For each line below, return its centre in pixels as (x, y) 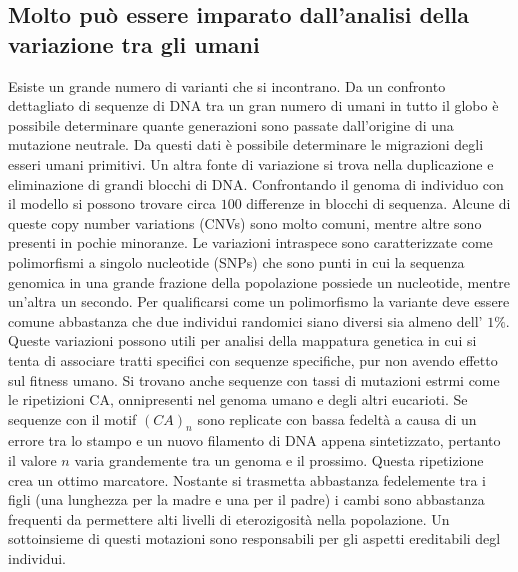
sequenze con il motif (72, 418)
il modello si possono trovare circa (112, 203)
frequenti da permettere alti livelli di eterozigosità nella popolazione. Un (229, 518)
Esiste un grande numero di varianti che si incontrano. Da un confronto (227, 85)
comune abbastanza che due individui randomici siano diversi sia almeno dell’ (245, 320)
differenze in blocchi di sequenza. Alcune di (378, 203)
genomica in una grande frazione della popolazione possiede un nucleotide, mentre (259, 281)
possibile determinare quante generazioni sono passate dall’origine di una (231, 124)
